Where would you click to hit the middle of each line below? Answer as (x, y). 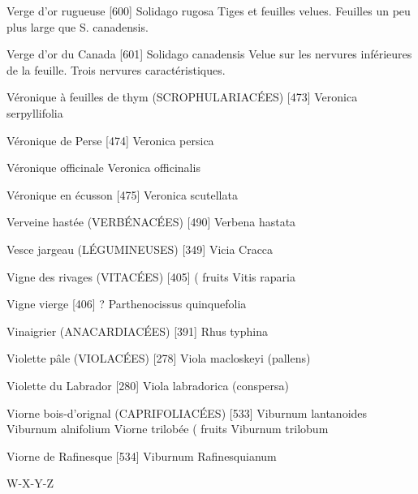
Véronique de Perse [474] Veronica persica (110, 140)
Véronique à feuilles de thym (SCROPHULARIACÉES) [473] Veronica (182, 97)
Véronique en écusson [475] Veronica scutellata (122, 194)
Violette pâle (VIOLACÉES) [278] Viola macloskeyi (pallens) (159, 358)
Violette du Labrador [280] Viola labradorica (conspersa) (148, 385)
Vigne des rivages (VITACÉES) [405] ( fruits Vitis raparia (151, 276)
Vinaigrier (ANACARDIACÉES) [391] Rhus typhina (137, 331)
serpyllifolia (35, 112)
